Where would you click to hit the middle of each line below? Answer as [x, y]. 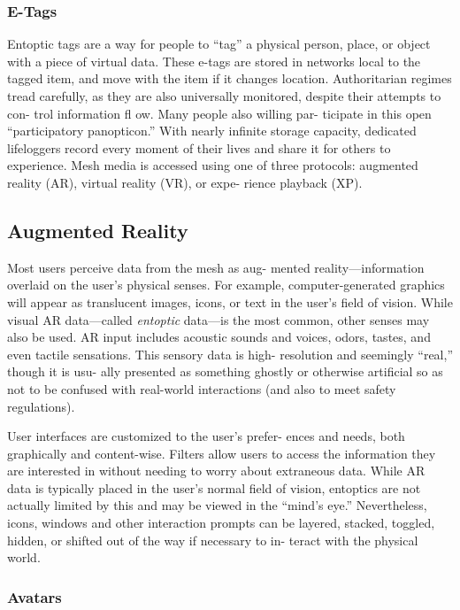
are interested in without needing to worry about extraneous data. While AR [216, 471]
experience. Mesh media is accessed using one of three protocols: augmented [213, 165]
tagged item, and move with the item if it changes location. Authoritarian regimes [230, 78]
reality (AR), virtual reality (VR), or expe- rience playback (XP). [185, 182]
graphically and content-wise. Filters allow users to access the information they [222, 453]
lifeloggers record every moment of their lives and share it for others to [199, 147]
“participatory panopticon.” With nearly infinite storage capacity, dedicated [212, 131]
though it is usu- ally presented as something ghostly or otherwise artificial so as [225, 371]
